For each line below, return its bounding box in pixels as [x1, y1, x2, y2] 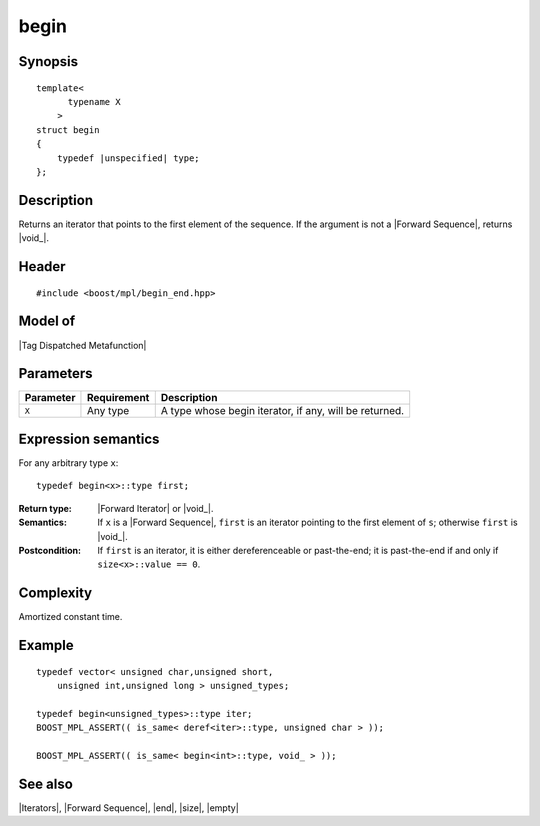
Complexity [18, 585, 93, 602]
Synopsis [18, 53, 79, 70]
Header [18, 258, 66, 275]
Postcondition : [18, 544, 82, 556]
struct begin [36, 124, 100, 135]
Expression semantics [18, 430, 160, 447]
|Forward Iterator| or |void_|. [97, 502, 214, 514]
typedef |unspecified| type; [56, 152, 200, 164]
